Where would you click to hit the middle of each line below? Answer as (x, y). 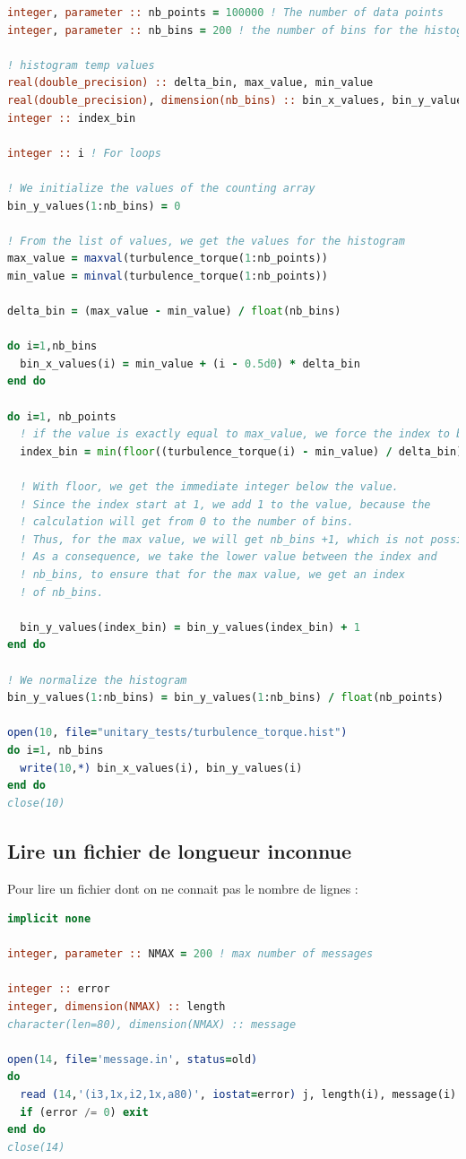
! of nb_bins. (62, 592)
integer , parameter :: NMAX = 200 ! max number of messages (190, 954)
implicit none (49, 919)
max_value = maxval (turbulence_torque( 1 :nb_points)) (168, 259)
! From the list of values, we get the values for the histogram (206, 241)
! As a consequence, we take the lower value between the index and (229, 557)
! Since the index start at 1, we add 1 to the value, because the (225, 504)
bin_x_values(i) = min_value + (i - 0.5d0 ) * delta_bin (190, 363)
